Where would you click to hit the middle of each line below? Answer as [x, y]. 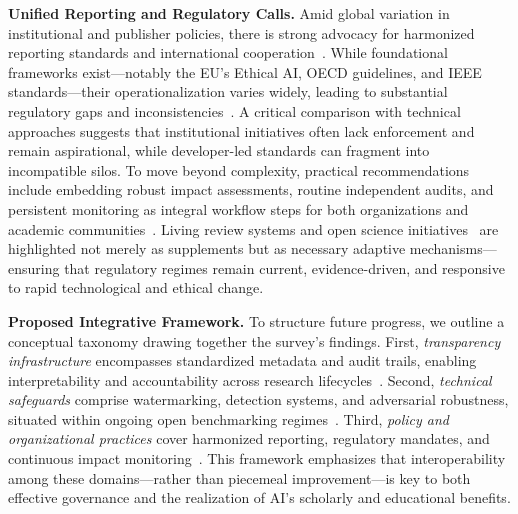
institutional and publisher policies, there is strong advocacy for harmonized [241, 32]
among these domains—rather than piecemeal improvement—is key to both [239, 477]
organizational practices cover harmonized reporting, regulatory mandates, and [249, 438]
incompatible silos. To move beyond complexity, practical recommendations [239, 169]
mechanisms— [453, 248]
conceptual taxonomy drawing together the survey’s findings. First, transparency [254, 340]
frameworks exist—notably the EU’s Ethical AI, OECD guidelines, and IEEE [245, 71]
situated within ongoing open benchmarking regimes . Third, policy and [229, 418]
